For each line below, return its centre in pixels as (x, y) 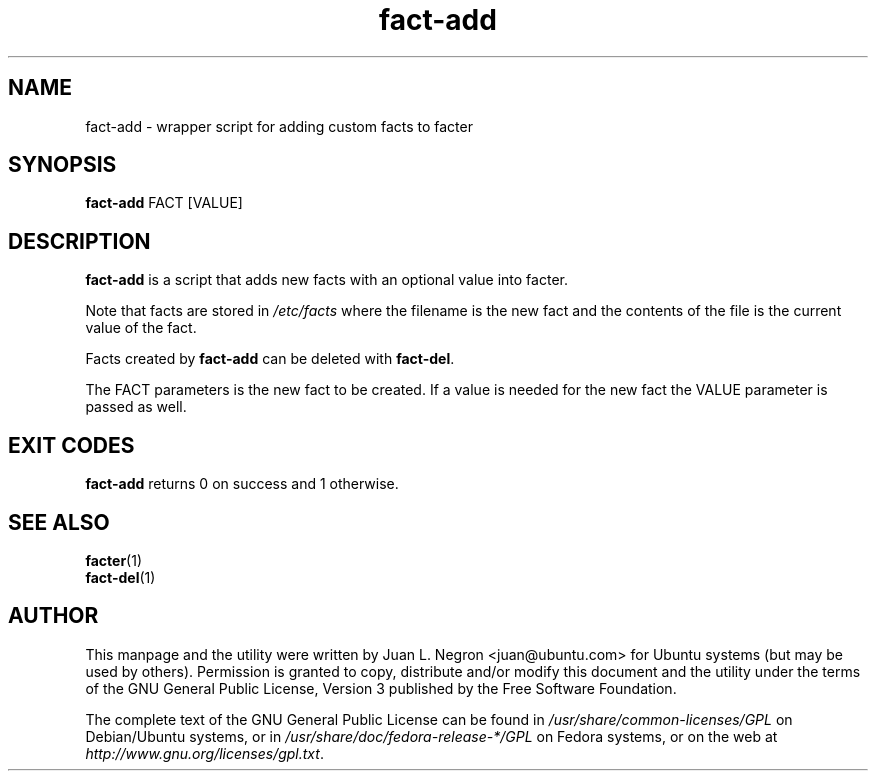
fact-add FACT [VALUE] (164, 203)
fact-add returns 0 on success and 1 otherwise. (242, 484)
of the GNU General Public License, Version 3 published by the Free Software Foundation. (381, 688)
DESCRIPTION (79, 241)
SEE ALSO (59, 522)
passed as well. (136, 407)
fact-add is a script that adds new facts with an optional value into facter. (326, 280)
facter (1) (114, 560)
